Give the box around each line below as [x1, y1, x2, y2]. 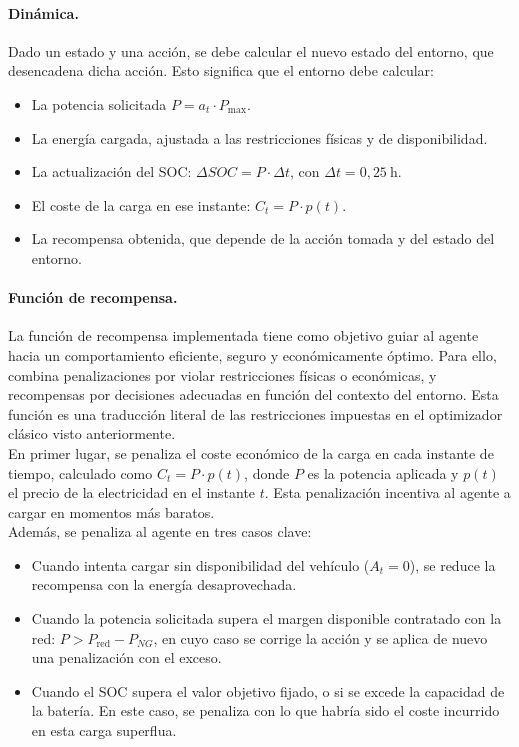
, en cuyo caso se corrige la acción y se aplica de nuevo [153, 627, 488, 648]
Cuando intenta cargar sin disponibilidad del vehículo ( [31, 554, 370, 575]
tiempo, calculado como [8, 462, 153, 483]
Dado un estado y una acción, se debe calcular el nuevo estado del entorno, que [8, 40, 494, 61]
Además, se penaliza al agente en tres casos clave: [8, 521, 312, 542]
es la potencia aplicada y [307, 462, 459, 483]
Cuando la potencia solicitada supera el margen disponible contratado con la [31, 608, 502, 629]
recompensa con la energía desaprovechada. [31, 574, 297, 595]
